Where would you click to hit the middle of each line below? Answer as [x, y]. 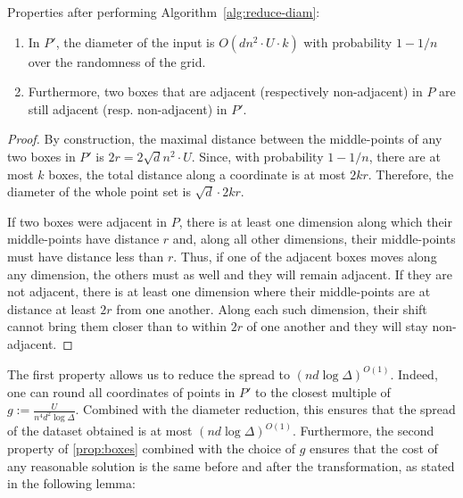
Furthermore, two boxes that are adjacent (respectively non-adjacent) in [225, 91]
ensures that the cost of [374, 448]
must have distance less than [86, 256]
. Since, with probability [257, 156]
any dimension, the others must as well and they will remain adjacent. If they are [230, 274]
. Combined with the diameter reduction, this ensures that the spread [265, 409]
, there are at [405, 156]
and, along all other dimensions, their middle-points [314, 239]
